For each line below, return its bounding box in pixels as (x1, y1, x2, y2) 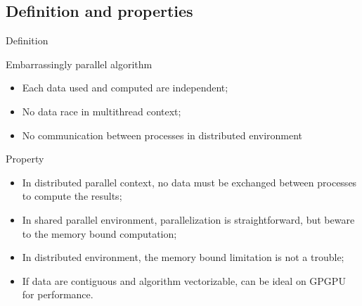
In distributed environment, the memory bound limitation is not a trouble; (22, 250, 344, 264)
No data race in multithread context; (22, 103, 181, 118)
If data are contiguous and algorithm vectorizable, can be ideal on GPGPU (22, 273, 346, 288)
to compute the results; (22, 189, 122, 203)
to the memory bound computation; (22, 226, 177, 241)
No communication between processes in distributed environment (22, 127, 303, 142)
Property (6, 151, 44, 166)
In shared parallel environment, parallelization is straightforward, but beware (22, 212, 355, 227)
